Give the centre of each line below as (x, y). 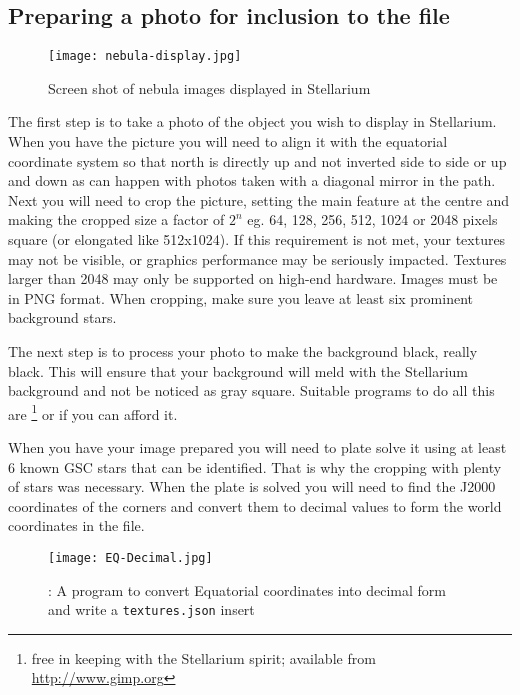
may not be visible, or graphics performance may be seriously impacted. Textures (257, 258)
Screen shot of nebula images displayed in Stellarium (209, 87)
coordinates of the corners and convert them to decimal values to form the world (255, 505)
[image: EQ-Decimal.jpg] (130, 557)
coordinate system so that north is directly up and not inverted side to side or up (257, 160)
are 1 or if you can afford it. (93, 412)
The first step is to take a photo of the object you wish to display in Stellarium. (252, 121)
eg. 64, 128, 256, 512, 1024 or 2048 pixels (372, 219)
